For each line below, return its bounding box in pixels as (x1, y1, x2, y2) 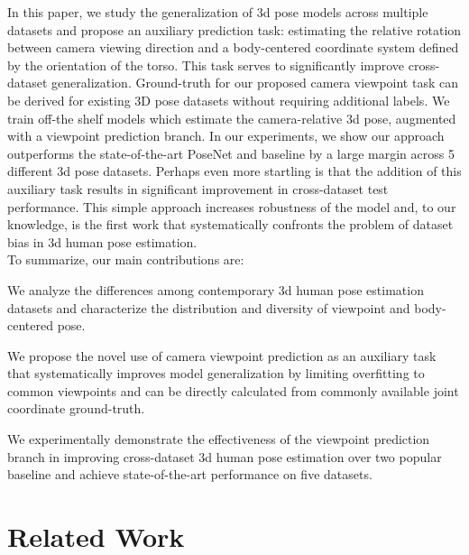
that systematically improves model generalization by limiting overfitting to (7, 364, 425, 383)
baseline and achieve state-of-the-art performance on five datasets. (7, 465, 372, 484)
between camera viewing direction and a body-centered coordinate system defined (7, 38, 459, 57)
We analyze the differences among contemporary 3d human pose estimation (7, 280, 424, 299)
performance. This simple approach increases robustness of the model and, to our (7, 197, 456, 216)
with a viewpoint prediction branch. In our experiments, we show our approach (7, 126, 445, 145)
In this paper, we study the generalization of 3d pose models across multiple (7, 3, 428, 21)
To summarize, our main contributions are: (7, 250, 244, 269)
